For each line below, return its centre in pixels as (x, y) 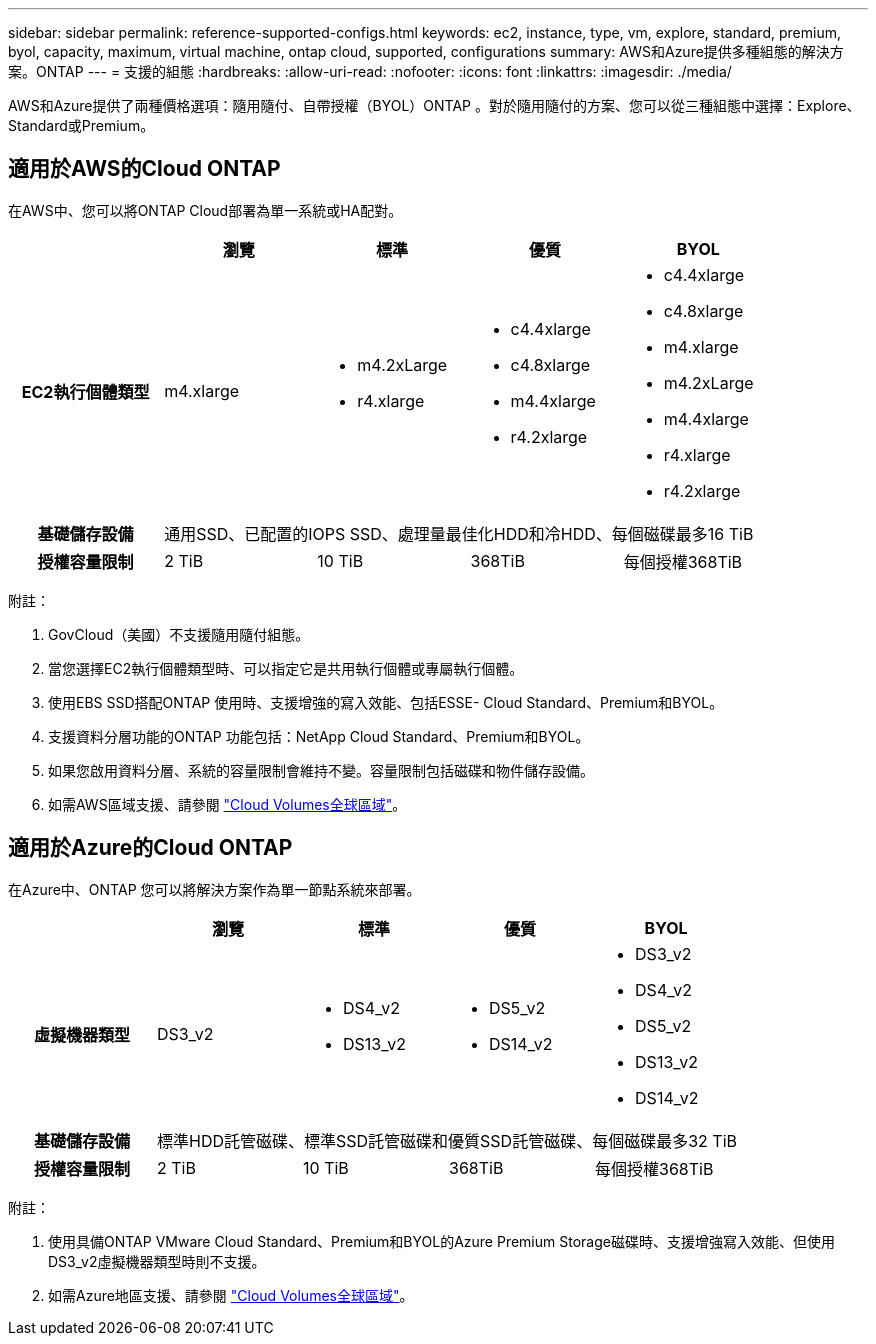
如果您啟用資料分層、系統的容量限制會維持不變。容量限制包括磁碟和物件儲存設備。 (321, 770)
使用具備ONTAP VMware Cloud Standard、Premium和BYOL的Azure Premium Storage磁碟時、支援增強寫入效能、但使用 (441, 1241)
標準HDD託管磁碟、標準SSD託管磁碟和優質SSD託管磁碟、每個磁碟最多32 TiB (447, 1140)
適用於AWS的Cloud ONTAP (144, 169)
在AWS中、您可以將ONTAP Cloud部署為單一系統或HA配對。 (205, 210)
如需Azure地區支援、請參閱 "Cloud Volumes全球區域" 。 (231, 1295)
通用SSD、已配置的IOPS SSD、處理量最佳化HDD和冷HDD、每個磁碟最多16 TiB (459, 533)
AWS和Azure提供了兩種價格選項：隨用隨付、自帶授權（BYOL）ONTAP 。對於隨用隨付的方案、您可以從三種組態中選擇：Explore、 (434, 105)
